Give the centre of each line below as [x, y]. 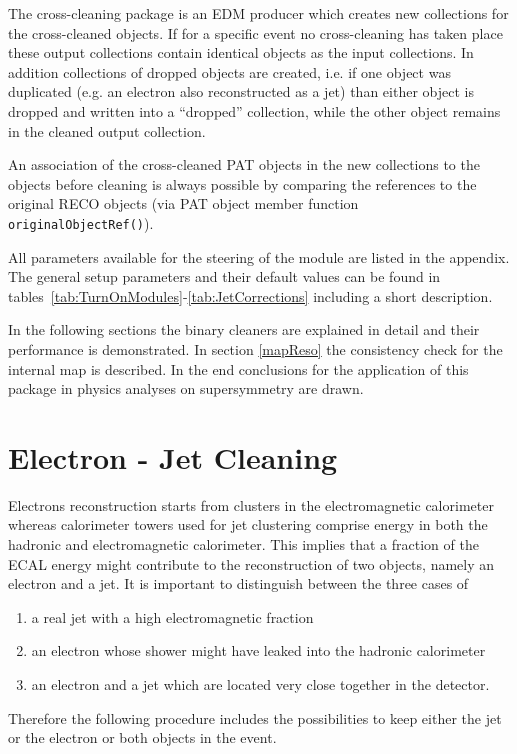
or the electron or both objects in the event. [142, 737]
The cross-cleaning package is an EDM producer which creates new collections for [258, 13]
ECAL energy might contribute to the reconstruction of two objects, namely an [251, 563]
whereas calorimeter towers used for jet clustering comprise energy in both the [248, 524]
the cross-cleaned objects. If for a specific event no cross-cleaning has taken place [255, 32]
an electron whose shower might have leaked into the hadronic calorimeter [258, 650]
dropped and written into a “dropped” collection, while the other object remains [254, 110]
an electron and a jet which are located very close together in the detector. [260, 684]
